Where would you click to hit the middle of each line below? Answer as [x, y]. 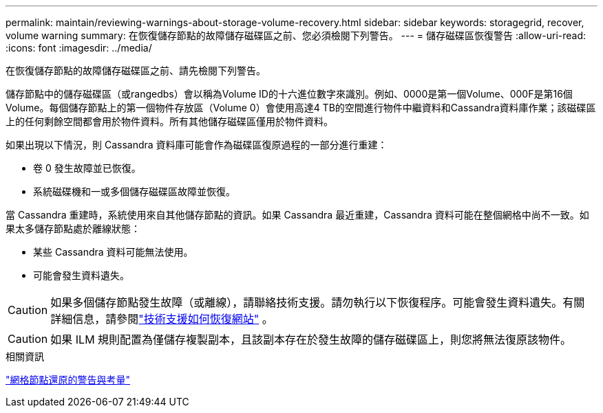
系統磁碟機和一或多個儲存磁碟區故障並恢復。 [134, 191]
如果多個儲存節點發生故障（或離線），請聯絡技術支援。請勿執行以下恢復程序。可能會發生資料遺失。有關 [318, 302]
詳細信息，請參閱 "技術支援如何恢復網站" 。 [162, 319]
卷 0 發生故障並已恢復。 [87, 168]
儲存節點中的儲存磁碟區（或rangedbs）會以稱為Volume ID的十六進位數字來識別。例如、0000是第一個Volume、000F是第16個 [289, 94]
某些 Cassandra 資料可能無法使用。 [113, 252]
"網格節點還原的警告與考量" [68, 380]
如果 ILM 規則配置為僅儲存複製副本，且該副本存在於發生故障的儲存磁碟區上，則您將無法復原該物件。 [311, 339]
